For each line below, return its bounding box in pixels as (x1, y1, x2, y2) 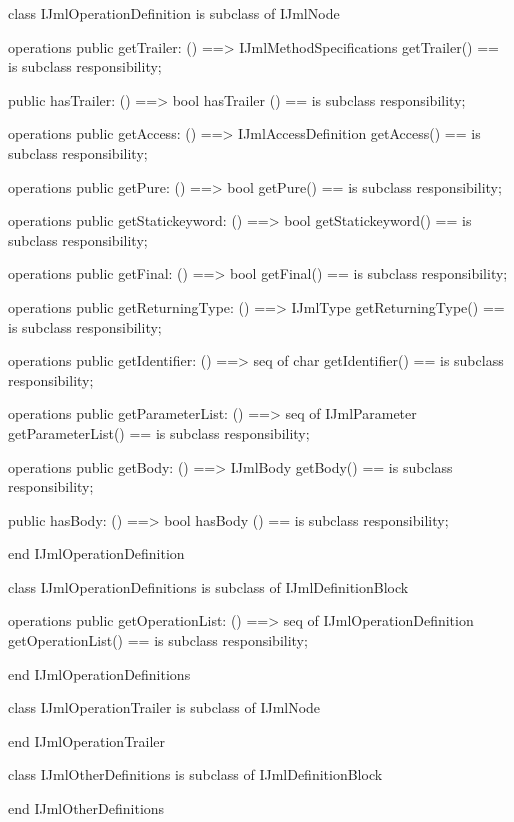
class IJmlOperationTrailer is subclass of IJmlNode (8, 697, 321, 718)
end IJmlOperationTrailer (8, 730, 166, 751)
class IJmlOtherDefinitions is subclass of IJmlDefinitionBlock (8, 764, 383, 785)
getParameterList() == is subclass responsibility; (8, 422, 310, 443)
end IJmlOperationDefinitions (8, 663, 191, 684)
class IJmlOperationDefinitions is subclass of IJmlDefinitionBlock (8, 576, 409, 597)
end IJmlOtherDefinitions (8, 798, 165, 819)
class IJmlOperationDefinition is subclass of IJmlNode (8, 3, 340, 23)
